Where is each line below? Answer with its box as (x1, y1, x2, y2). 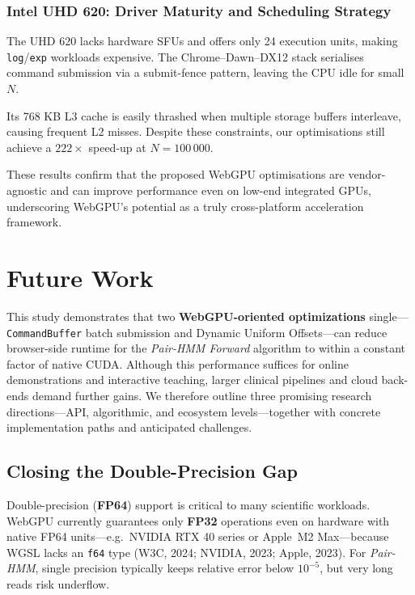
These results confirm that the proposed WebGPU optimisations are (6, 166, 345, 183)
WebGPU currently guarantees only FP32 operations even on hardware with (6, 512, 390, 529)
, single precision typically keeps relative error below (35, 559, 294, 576)
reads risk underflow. (6, 575, 110, 592)
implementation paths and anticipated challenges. (6, 419, 252, 436)
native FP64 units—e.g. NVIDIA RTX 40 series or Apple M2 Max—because (6, 528, 389, 545)
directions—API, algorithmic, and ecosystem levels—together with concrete (6, 403, 381, 420)
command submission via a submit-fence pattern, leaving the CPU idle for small (6, 64, 404, 81)
